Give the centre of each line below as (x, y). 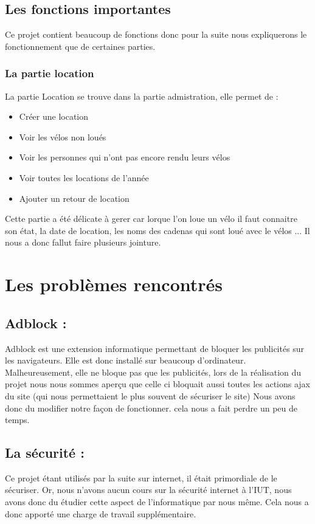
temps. (17, 420)
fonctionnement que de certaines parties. (80, 46)
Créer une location (54, 116)
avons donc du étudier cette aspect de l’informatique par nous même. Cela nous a (157, 502)
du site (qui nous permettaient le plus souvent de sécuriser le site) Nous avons (150, 395)
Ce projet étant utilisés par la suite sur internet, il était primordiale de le (141, 477)
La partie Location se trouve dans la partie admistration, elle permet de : (142, 96)
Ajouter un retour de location (74, 198)
